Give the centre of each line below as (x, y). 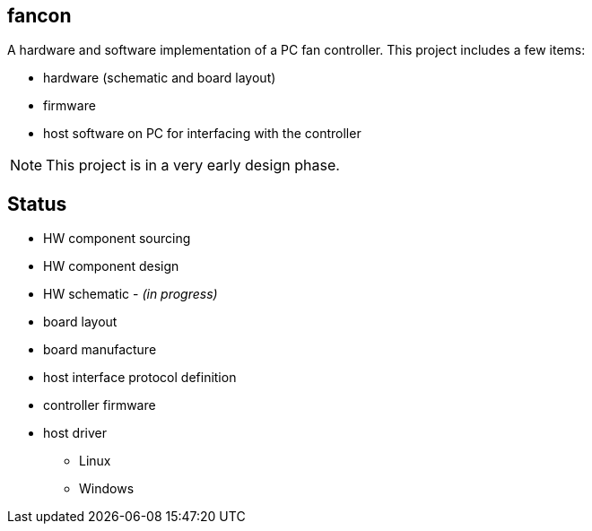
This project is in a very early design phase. (193, 165)
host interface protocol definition (140, 378)
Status (37, 204)
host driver (75, 433)
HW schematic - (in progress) (131, 294)
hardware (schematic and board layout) (160, 78)
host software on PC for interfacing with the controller (202, 134)
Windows (107, 489)
